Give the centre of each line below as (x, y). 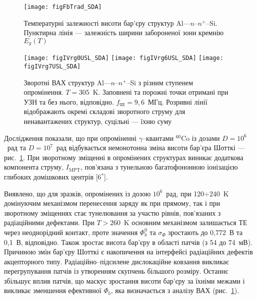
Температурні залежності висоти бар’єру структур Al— (107, 23)
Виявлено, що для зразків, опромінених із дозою (77, 193)
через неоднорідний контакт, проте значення (71, 232)
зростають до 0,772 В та (205, 232)
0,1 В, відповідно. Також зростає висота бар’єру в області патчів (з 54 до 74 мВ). (128, 242)
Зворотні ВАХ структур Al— (67, 82)
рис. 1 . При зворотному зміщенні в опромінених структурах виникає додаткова (124, 157)
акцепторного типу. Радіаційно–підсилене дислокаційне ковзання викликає (117, 261)
